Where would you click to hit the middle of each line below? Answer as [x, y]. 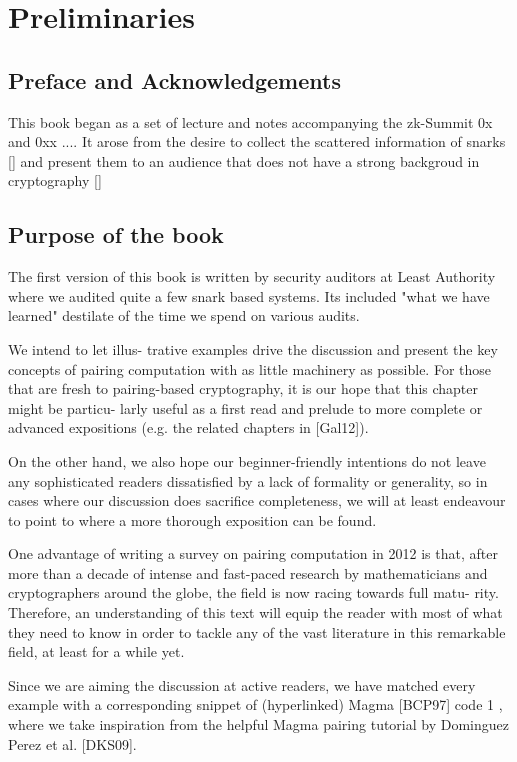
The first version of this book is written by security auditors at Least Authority [252, 276]
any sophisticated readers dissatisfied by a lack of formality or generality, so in [248, 480]
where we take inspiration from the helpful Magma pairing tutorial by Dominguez [259, 724]
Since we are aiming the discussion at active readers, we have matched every [242, 684]
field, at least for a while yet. [96, 651]
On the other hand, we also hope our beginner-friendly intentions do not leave [247, 460]
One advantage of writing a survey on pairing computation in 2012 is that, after [253, 553]
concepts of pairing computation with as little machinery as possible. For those [249, 368]
